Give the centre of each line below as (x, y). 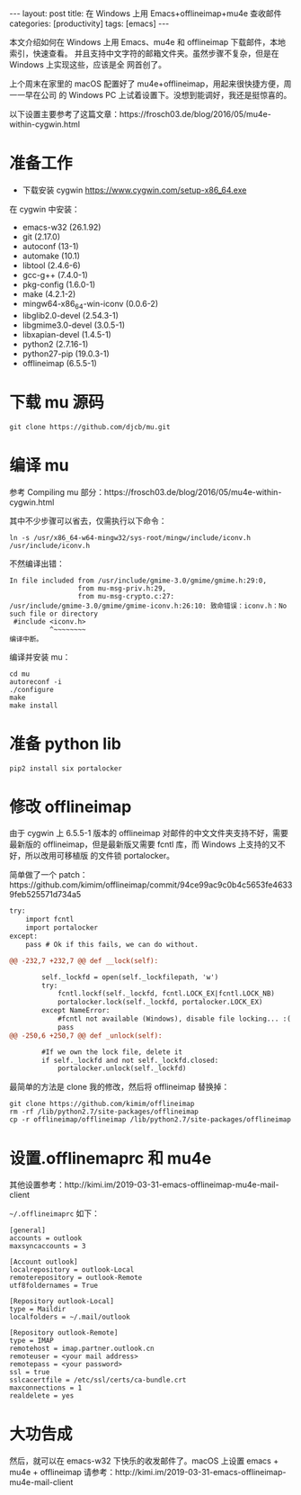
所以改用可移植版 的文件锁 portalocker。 (100, 856)
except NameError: (76, 1011)
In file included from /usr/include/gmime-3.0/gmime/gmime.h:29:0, (138, 581)
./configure (31, 689)
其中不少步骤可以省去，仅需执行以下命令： (88, 520)
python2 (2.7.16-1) (55, 344)
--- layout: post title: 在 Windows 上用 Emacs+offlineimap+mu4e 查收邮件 (146, 14)
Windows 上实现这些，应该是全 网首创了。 (88, 64)
